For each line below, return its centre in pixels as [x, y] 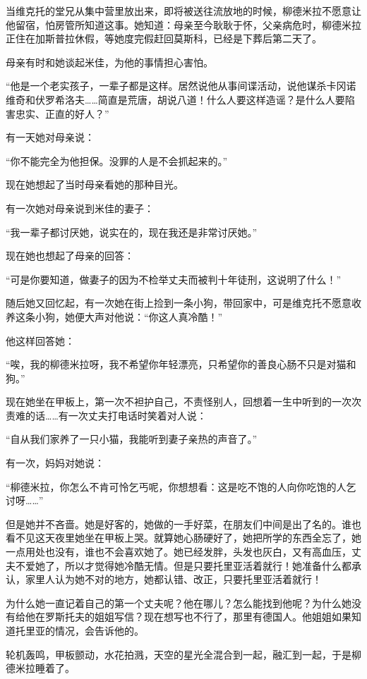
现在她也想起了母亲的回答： [70, 256]
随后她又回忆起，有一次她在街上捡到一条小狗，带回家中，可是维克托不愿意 [179, 303]
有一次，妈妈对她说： [55, 463]
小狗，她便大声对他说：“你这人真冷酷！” [129, 316]
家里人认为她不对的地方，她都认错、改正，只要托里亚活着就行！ [173, 579]
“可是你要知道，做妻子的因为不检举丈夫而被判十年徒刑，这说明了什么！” [174, 279]
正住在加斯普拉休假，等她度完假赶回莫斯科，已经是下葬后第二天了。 [164, 38]
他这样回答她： [40, 340]
